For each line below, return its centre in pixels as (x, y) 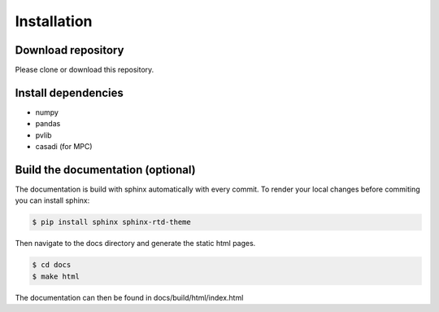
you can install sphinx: (52, 200)
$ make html (56, 276)
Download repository (70, 50)
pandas (48, 124)
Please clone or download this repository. (85, 70)
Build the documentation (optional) (105, 170)
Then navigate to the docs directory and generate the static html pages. (135, 244)
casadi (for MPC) (64, 147)
